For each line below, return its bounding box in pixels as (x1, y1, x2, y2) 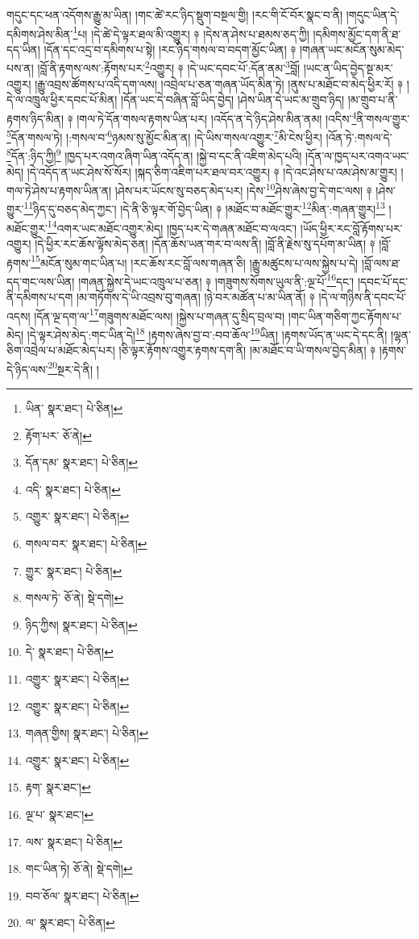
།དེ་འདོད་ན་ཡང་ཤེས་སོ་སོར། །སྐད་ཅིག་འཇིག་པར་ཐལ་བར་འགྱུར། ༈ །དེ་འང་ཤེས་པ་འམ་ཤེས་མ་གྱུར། (27, 163, 397, 180)
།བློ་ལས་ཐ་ (361, 254, 401, 271)
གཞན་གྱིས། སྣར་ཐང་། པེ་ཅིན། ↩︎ (25, 725, 149, 742)
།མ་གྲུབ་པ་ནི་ (347, 91, 398, 108)
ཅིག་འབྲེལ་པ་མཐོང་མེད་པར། (6, 342, 115, 359)
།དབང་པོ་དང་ (357, 272, 409, 289)
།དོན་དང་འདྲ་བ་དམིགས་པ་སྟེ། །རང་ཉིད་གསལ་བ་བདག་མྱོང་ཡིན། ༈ (44, 40, 297, 57)
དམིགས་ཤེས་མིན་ (6, 25, 73, 42)
